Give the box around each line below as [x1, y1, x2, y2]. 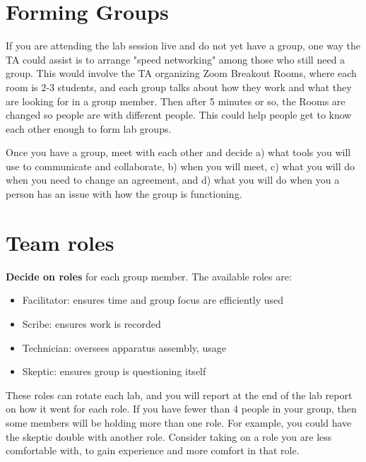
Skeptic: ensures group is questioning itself [22, 364, 206, 379]
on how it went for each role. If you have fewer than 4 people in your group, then [6, 401, 357, 416]
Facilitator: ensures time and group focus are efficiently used [22, 292, 284, 307]
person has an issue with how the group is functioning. [6, 186, 242, 201]
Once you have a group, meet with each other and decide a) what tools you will [6, 145, 351, 160]
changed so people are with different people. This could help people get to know [6, 107, 352, 122]
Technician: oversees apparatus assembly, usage [22, 340, 227, 355]
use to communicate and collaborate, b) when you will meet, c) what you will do [6, 158, 355, 173]
